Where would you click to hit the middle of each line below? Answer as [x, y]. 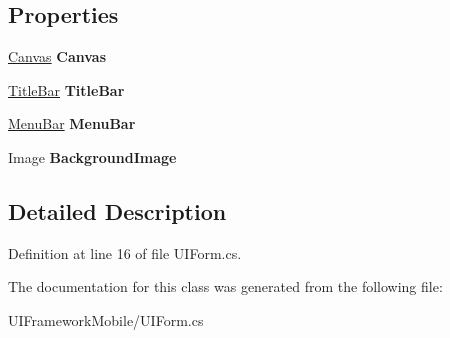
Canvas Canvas [57, 56]
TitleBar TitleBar [66, 89]
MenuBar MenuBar [72, 123]
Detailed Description [117, 210]
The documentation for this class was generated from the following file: [225, 286]
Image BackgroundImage [92, 156]
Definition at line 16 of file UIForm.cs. [125, 252]
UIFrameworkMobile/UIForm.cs [106, 319]
